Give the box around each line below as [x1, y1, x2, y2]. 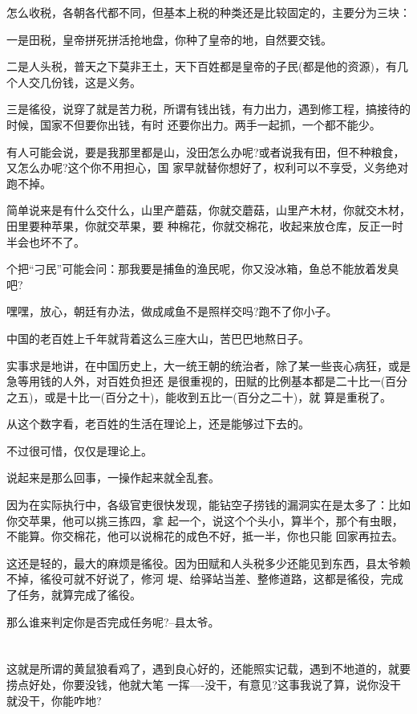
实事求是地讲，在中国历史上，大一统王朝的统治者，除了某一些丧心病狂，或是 [6, 357, 411, 373]
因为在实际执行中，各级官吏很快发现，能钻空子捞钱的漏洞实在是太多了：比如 [6, 496, 411, 513]
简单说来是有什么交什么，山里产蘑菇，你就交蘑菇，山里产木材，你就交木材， [6, 202, 411, 218]
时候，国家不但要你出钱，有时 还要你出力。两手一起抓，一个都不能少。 [6, 116, 381, 133]
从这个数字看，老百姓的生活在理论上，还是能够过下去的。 [6, 415, 310, 432]
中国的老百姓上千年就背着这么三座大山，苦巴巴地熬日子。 [6, 329, 310, 346]
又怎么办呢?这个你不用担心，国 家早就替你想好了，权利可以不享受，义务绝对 [6, 159, 409, 176]
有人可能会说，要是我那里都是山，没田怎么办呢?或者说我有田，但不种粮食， [6, 143, 405, 160]
